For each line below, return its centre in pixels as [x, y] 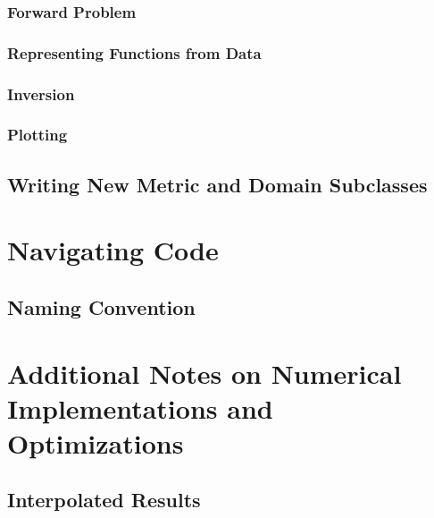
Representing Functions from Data [134, 52]
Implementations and [140, 408]
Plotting [38, 135]
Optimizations [96, 442]
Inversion [41, 93]
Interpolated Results [104, 500]
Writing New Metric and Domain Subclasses [217, 184]
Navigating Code [113, 250]
